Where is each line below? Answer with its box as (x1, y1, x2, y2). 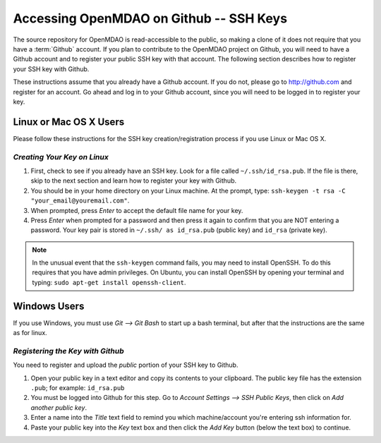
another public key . (30, 403, 87, 412)
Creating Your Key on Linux (13, 152, 109, 162)
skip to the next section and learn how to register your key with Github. (30, 176, 237, 185)
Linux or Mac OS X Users (13, 116, 125, 128)
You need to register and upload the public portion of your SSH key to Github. (13, 360, 238, 370)
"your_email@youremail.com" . (30, 196, 130, 205)
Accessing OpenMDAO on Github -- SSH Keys (13, 11, 288, 26)
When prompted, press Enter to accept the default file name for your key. (30, 206, 243, 214)
